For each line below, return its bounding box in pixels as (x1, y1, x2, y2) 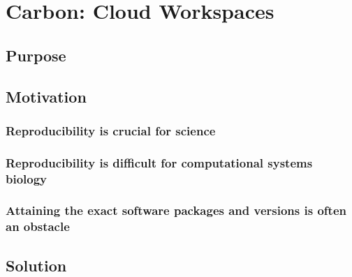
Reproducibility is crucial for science (6, 121, 216, 139)
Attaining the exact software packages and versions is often (6, 202, 346, 219)
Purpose (6, 44, 66, 66)
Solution (6, 254, 67, 276)
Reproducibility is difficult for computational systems (6, 154, 313, 171)
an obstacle (6, 218, 70, 235)
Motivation (6, 85, 87, 107)
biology (6, 170, 47, 187)
